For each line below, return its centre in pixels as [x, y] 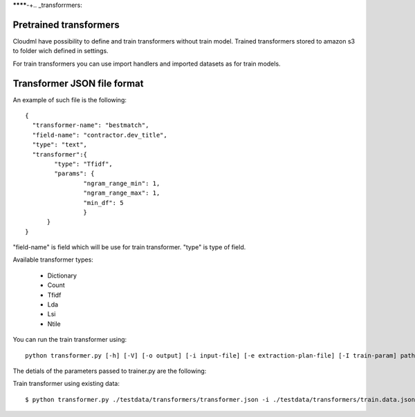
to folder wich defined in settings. [61, 51]
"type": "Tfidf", [84, 164]
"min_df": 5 [103, 203]
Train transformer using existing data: [66, 384]
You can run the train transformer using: [70, 340]
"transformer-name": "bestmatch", [91, 125]
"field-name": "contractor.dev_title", [100, 135]
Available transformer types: [53, 260]
